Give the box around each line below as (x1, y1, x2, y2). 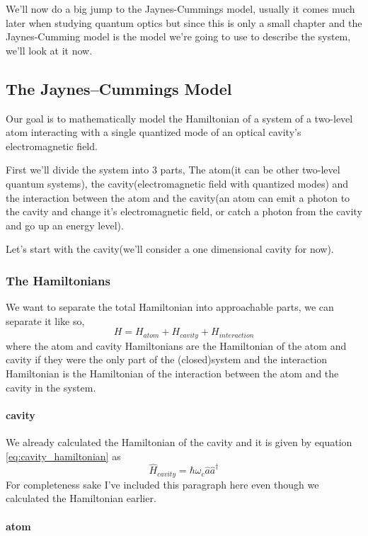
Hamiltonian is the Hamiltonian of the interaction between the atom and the (6, 365, 339, 380)
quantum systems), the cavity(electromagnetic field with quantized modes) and (6, 176, 349, 190)
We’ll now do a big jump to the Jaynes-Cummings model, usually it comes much (6, 1, 355, 16)
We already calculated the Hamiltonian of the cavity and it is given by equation (6, 434, 352, 449)
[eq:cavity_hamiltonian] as (6, 448, 121, 463)
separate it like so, (6, 313, 85, 328)
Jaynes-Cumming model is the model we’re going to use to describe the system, (6, 29, 351, 44)
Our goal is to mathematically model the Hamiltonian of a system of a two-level (6, 110, 353, 125)
